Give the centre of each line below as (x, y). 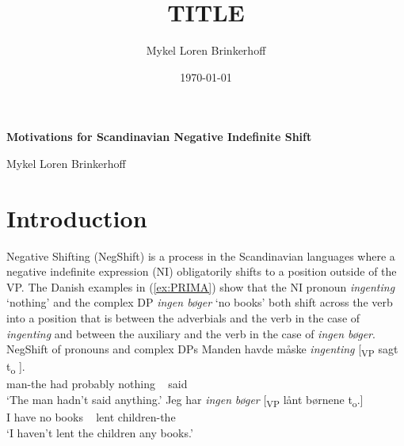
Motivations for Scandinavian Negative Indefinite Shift (159, 137)
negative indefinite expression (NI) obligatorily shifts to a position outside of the (202, 271)
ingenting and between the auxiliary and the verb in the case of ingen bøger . (191, 333)
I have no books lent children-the (91, 417)
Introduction (77, 217)
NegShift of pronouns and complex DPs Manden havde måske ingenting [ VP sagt (202, 350)
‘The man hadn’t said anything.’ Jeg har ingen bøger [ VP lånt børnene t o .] (185, 400)
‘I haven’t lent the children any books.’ (100, 432)
